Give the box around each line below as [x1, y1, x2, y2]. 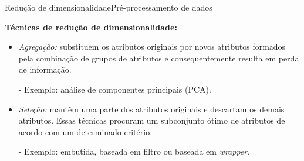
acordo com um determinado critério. [18, 125, 153, 138]
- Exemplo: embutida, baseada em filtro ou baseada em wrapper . [18, 145, 250, 157]
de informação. [18, 63, 72, 76]
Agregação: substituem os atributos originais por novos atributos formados [18, 40, 286, 53]
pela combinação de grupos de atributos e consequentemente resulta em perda [18, 52, 299, 64]
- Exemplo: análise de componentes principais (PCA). [18, 83, 211, 95]
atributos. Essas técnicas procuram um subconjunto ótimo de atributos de [18, 114, 285, 126]
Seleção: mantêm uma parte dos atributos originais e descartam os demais [18, 102, 285, 115]
